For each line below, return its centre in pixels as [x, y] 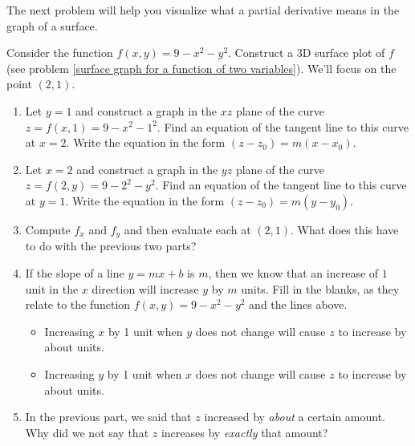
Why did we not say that [87, 432]
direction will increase [145, 288]
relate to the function [78, 304]
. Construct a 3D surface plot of [307, 53]
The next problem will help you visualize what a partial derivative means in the [203, 10]
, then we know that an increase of [293, 272]
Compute [48, 229]
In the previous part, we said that [108, 417]
